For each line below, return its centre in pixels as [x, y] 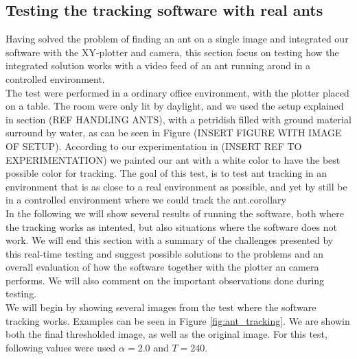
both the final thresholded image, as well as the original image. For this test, [166, 334]
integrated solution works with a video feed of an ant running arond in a [158, 65]
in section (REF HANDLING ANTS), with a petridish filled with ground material [178, 119]
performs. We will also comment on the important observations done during [165, 280]
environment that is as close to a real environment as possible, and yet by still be [176, 186]
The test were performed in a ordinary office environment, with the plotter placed [177, 92]
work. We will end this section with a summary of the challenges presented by [170, 240]
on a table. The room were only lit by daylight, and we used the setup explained [175, 106]
